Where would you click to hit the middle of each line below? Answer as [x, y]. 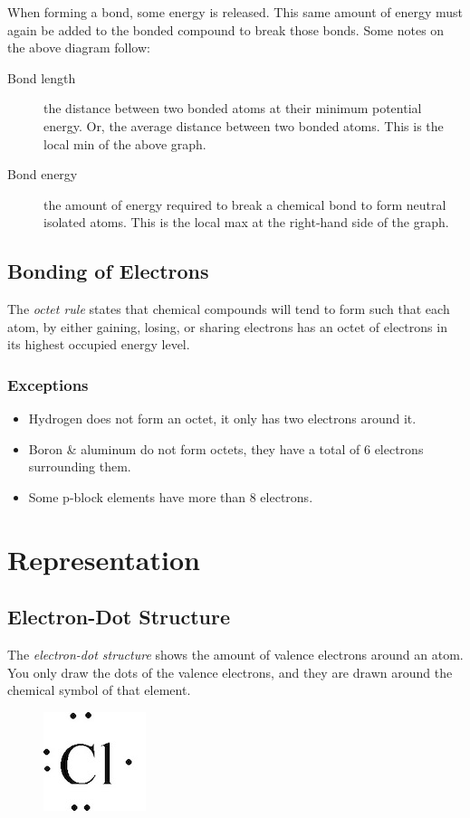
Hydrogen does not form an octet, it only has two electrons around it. [222, 419]
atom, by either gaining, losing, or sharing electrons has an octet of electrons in [227, 326]
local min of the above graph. [125, 143]
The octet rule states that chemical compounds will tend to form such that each [229, 309]
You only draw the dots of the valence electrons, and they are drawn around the [230, 672]
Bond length [42, 77]
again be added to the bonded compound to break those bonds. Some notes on [226, 29]
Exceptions [48, 384]
